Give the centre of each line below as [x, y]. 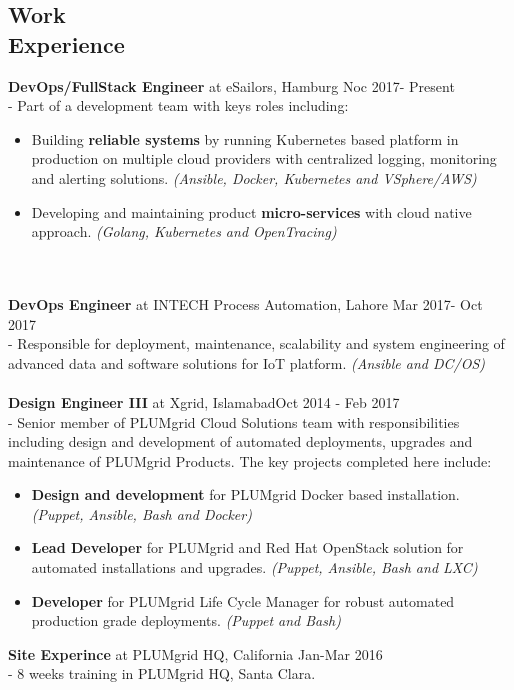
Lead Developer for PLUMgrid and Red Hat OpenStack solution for [247, 547]
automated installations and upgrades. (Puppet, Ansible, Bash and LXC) [254, 567]
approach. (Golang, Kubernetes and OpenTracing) [184, 231]
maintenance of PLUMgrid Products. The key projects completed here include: [250, 460]
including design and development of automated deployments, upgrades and [240, 441]
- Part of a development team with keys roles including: [178, 105]
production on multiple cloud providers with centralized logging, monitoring [264, 158]
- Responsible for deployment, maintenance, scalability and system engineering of [256, 343]
